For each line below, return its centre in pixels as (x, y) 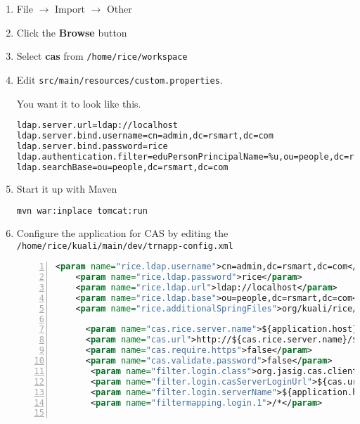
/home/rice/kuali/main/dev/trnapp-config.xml (125, 246)
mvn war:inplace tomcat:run (82, 211)
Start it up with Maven (67, 189)
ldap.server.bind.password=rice (92, 146)
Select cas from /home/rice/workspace (102, 56)
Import (70, 8)
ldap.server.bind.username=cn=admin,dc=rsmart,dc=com (145, 135)
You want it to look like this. (79, 103)
